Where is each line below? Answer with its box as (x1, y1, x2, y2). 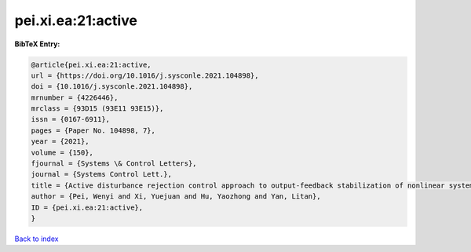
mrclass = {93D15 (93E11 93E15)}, (31, 104, 164, 113)
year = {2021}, (31, 137, 89, 146)
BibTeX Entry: (14, 39, 60, 49)
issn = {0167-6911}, (31, 115, 110, 124)
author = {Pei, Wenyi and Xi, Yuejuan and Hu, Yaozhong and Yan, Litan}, (31, 192, 321, 201)
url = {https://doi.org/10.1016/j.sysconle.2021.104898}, (31, 71, 259, 80)
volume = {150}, (31, 148, 94, 157)
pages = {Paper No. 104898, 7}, (31, 126, 156, 135)
